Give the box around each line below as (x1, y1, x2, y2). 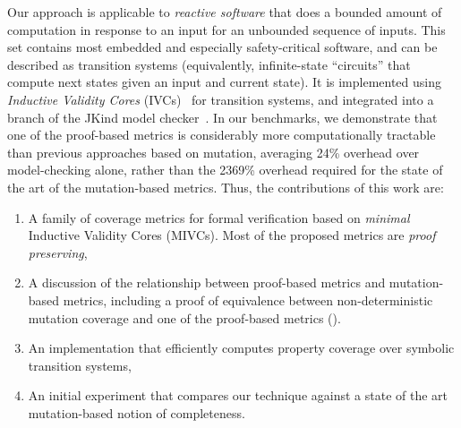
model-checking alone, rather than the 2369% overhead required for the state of (7, 160, 443, 179)
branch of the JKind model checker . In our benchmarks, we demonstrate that (7, 107, 438, 126)
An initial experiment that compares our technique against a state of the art (28, 386, 448, 405)
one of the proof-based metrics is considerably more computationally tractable (7, 125, 436, 144)
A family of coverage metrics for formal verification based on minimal (28, 208, 410, 227)
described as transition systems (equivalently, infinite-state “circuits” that (7, 55, 411, 73)
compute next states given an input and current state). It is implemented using (7, 73, 442, 91)
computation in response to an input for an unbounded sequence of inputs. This (7, 20, 446, 39)
